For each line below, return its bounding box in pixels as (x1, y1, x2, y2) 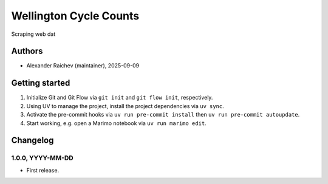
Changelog (11, 135, 54, 146)
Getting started (11, 78, 70, 88)
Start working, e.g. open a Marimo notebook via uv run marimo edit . (26, 119, 207, 127)
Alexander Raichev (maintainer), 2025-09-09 (26, 62, 140, 69)
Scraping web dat (11, 30, 56, 38)
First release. (26, 166, 60, 174)
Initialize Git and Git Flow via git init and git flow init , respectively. (26, 94, 213, 101)
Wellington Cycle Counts (11, 9, 140, 22)
